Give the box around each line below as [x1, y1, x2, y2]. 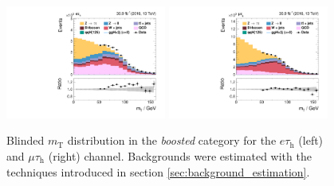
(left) [298, 132, 324, 149]
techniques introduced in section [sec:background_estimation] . [6, 163, 310, 180]
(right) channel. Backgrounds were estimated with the [48, 148, 312, 165]
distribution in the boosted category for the [67, 132, 277, 149]
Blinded [6, 132, 45, 149]
